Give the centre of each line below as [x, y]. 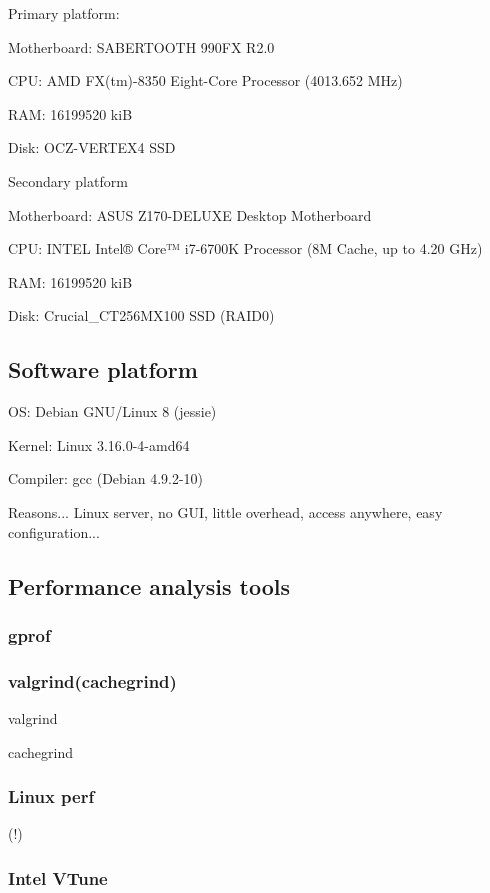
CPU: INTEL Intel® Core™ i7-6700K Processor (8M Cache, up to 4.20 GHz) [245, 248]
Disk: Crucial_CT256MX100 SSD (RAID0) [141, 315]
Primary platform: [64, 13]
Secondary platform [68, 180]
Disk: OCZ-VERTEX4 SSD [92, 147]
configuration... [54, 531]
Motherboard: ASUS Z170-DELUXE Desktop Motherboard [190, 214]
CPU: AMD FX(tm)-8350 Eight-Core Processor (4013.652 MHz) [205, 80]
